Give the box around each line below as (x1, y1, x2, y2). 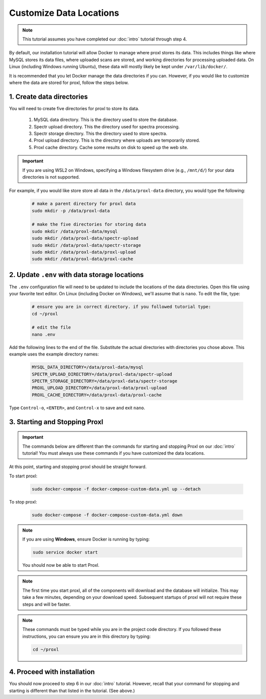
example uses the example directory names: (9, 351, 99, 357)
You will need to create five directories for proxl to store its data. (9, 105, 140, 111)
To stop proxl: (9, 499, 37, 505)
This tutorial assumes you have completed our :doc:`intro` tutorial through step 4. (22, 36, 187, 42)
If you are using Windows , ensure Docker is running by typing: (22, 536, 150, 543)
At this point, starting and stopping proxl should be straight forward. (9, 464, 147, 470)
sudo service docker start (33, 549, 98, 555)
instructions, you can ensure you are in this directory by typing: (22, 633, 151, 639)
